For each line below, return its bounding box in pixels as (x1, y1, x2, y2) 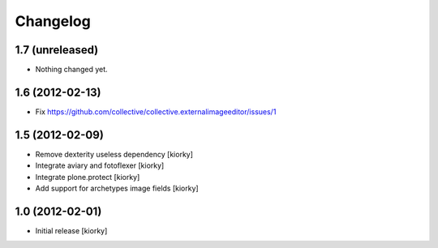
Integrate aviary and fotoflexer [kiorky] (35, 160, 165, 170)
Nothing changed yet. (35, 65, 109, 75)
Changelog (15, 12, 91, 30)
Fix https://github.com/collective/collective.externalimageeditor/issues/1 (35, 106, 277, 117)
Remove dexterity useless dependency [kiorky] (35, 149, 194, 159)
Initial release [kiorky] (35, 225, 108, 235)
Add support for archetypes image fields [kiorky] (35, 183, 199, 194)
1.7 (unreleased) (15, 43, 99, 57)
